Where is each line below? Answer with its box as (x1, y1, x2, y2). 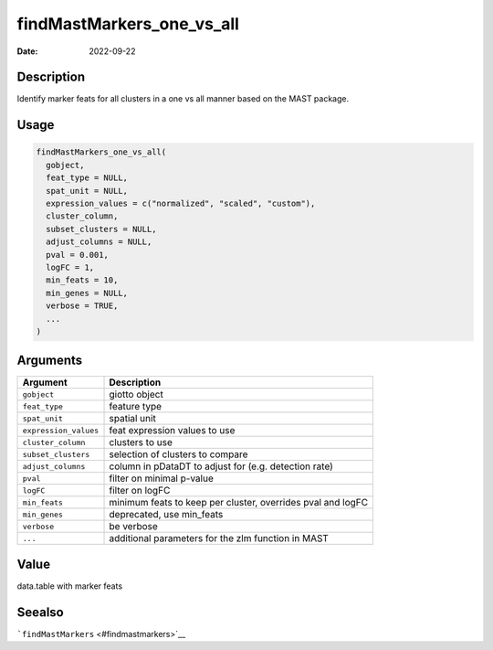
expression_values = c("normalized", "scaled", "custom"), (46, 198, 316, 209)
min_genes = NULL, (46, 288, 128, 298)
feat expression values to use (109, 424, 236, 437)
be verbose (109, 520, 159, 533)
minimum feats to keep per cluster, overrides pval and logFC (109, 496, 369, 509)
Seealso (16, 604, 64, 620)
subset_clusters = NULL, (46, 224, 157, 234)
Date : (16, 46, 38, 57)
